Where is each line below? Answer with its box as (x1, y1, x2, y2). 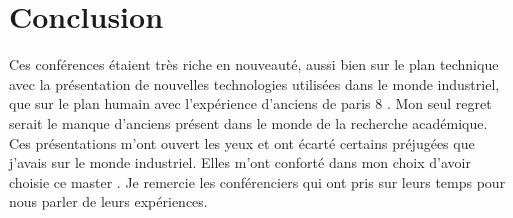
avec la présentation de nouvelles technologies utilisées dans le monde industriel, (9, 73, 500, 94)
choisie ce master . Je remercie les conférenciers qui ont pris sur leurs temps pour (9, 171, 506, 192)
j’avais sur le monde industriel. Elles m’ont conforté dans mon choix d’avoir (9, 152, 471, 173)
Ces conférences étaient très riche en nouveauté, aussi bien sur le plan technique (9, 54, 499, 75)
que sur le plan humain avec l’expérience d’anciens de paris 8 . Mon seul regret (9, 93, 492, 114)
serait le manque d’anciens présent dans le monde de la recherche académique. (9, 112, 488, 133)
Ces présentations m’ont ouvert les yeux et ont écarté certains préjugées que (9, 132, 475, 153)
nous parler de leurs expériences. (9, 191, 208, 212)
